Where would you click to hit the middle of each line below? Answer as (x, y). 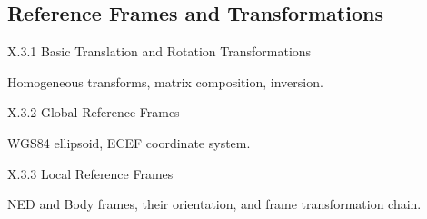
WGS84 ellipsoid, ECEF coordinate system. (129, 142)
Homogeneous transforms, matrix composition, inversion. (165, 81)
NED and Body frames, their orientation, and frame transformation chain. (214, 204)
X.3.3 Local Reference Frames (90, 173)
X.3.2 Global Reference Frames (94, 112)
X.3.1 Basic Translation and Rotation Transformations (159, 51)
